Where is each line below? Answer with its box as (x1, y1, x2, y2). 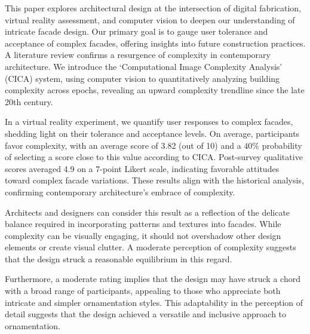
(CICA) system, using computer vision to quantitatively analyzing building (5, 72, 280, 84)
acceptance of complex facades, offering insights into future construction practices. (5, 36, 306, 49)
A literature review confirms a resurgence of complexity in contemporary (5, 48, 271, 61)
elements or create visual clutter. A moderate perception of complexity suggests (5, 241, 296, 253)
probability (262, 139, 302, 151)
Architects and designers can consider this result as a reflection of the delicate (5, 206, 290, 218)
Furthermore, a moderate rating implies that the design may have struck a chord (5, 272, 300, 285)
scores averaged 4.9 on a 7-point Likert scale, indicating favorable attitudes (5, 162, 280, 174)
